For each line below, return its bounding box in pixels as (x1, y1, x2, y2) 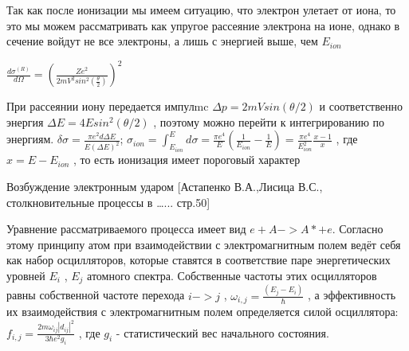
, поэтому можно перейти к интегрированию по (153, 113, 384, 130)
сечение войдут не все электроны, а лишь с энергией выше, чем (6, 33, 318, 49)
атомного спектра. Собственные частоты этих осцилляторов (87, 267, 377, 283)
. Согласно (332, 220, 383, 237)
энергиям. (6, 131, 54, 147)
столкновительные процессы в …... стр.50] (6, 193, 210, 210)
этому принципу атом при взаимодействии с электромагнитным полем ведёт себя (6, 236, 401, 252)
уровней (6, 267, 45, 283)
